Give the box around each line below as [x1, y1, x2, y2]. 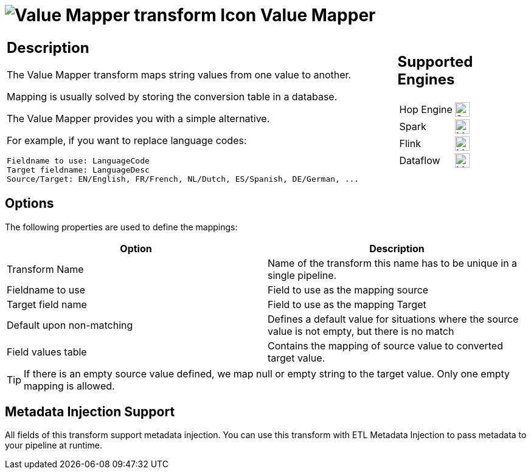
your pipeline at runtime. [5, 440, 102, 451]
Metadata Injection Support [5, 404, 175, 419]
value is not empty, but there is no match [268, 325, 454, 337]
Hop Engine [399, 103, 453, 115]
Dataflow [399, 154, 440, 167]
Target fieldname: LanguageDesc [7, 165, 150, 174]
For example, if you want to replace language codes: [7, 134, 247, 146]
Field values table [7, 345, 87, 358]
